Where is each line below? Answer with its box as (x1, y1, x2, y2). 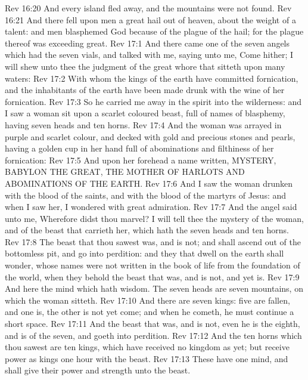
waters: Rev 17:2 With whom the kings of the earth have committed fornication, (5, 72, 298, 84)
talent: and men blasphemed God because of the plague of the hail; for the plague (5, 25, 304, 38)
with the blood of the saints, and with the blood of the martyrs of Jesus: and (5, 189, 287, 201)
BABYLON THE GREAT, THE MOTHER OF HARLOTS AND (5, 165, 245, 178)
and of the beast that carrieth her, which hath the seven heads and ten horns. (5, 224, 289, 236)
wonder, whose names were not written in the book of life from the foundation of (5, 259, 300, 271)
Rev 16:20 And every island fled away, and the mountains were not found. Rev (5, 2, 292, 14)
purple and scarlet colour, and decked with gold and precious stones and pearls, (5, 130, 295, 143)
